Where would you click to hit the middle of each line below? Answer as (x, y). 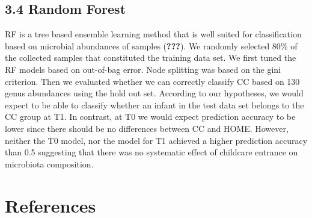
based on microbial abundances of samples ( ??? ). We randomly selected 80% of (151, 45)
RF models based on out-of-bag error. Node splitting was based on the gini (143, 69)
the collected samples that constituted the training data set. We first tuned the (151, 58)
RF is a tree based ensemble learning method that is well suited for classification (153, 34)
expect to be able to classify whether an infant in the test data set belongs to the (154, 104)
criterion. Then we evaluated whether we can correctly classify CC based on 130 (152, 81)
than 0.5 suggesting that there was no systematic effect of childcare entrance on (151, 152)
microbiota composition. (49, 163)
